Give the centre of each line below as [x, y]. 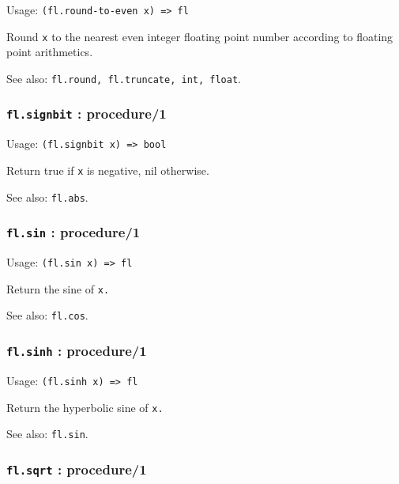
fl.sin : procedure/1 [73, 232]
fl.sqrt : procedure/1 [77, 469]
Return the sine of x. [58, 288]
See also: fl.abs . [47, 197]
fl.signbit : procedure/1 [87, 113]
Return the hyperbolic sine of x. [85, 407]
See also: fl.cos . [47, 315]
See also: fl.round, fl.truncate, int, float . [124, 78]
